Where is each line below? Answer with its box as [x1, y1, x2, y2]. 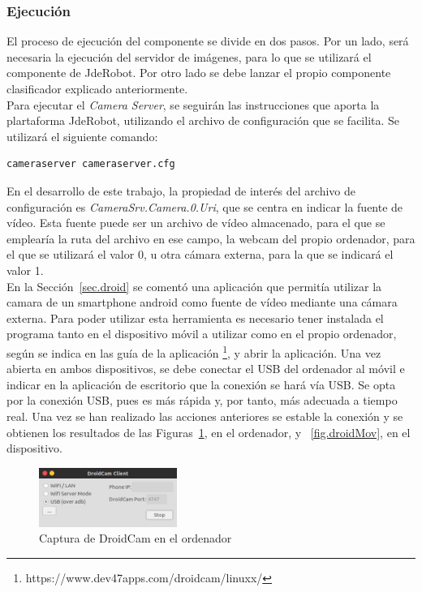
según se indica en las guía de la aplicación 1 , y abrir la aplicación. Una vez [6, 341, 381, 361]
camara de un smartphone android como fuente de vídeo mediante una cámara [6, 294, 398, 311]
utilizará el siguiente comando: [6, 127, 158, 144]
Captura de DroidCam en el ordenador [39, 530, 232, 547]
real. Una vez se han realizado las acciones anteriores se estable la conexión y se [6, 407, 403, 424]
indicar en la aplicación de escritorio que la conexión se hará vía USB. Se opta [6, 375, 396, 393]
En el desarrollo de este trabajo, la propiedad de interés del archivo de [6, 182, 355, 199]
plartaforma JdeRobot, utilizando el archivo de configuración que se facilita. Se [6, 112, 400, 129]
